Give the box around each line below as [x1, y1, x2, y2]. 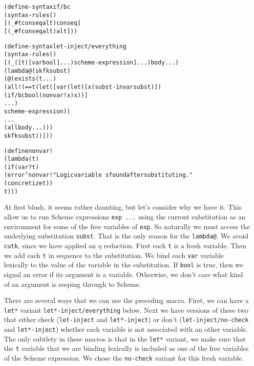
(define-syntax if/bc [4, 3, 71, 10]
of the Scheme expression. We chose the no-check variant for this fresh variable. [4, 353, 244, 363]
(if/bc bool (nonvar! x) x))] [4, 91, 88, 99]
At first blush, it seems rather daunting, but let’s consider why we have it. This [4, 202, 242, 212]
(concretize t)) [4, 180, 53, 187]
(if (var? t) [4, 163, 39, 171]
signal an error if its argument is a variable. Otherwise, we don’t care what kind [4, 269, 243, 279]
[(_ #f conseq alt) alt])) [4, 27, 78, 35]
